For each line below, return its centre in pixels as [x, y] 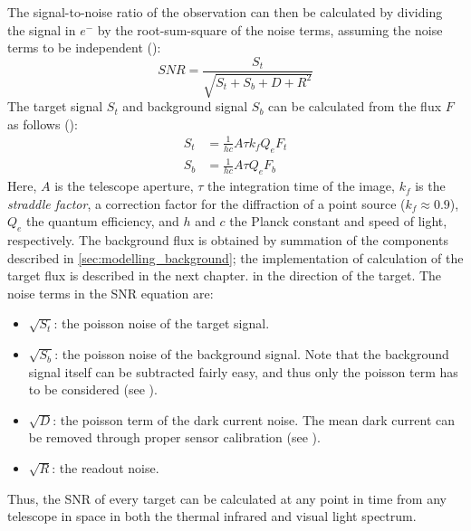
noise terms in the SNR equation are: [111, 293]
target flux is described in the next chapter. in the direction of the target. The [225, 275]
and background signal [185, 106]
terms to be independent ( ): [84, 47]
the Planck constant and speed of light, [338, 221]
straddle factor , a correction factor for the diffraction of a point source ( [207, 203]
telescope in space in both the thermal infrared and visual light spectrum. [212, 516]
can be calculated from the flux [355, 106]
